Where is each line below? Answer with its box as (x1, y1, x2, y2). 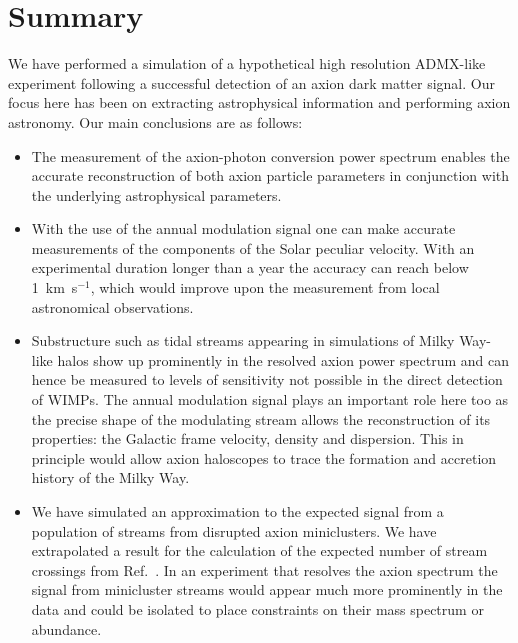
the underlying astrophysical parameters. (31, 184, 282, 205)
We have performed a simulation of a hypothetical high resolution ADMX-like (8, 53, 486, 74)
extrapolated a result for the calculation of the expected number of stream (31, 540, 488, 561)
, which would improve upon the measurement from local (90, 277, 440, 298)
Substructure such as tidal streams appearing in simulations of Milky (31, 330, 455, 351)
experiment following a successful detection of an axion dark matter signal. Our (8, 72, 495, 93)
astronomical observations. (31, 296, 194, 317)
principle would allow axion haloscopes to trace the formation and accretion (31, 447, 497, 468)
